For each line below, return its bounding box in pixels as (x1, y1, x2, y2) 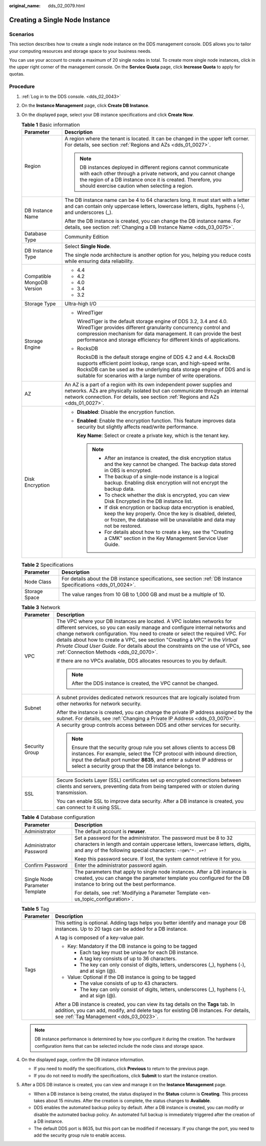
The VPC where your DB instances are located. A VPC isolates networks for (56, 618, 232, 625)
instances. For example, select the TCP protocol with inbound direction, (71, 751, 237, 757)
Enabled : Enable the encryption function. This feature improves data (77, 417, 236, 424)
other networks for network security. (56, 700, 142, 707)
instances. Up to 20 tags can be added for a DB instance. (55, 925, 188, 932)
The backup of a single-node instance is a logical (104, 473, 219, 480)
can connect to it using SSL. (56, 804, 122, 811)
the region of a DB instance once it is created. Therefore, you (79, 176, 222, 183)
